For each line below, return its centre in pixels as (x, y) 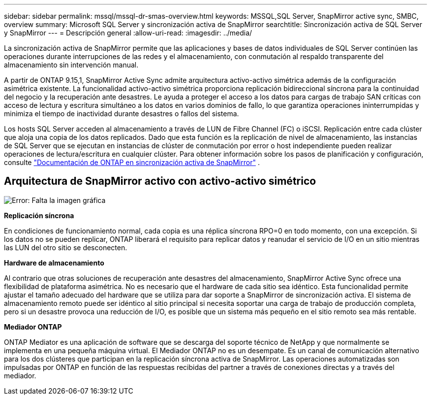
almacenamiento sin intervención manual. (71, 65)
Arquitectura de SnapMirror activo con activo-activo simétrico (160, 181)
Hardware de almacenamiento (54, 263)
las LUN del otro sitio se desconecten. (66, 247)
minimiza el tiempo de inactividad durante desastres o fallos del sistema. (122, 114)
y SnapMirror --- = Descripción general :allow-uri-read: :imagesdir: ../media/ (128, 33)
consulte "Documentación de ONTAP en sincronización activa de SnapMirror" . (132, 162)
